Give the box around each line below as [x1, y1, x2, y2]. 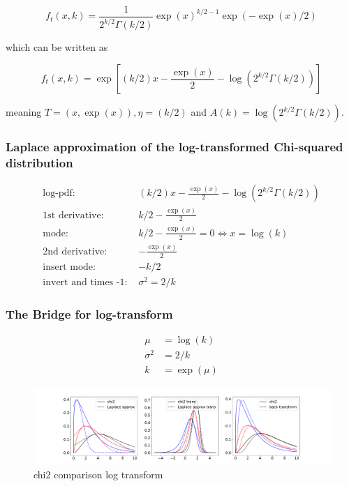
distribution [6, 153, 73, 171]
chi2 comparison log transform [34, 467, 163, 482]
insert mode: [43, 261, 96, 272]
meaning [6, 105, 42, 119]
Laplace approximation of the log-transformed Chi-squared [6, 137, 343, 155]
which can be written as [6, 40, 108, 54]
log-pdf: [43, 188, 75, 199]
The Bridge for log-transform [6, 305, 173, 322]
